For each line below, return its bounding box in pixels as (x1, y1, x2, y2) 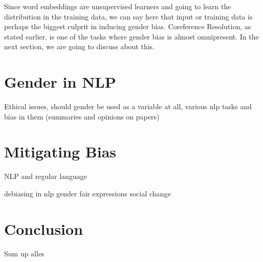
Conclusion (4, 218, 83, 239)
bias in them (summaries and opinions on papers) (4, 111, 160, 122)
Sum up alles (4, 248, 45, 258)
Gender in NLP (4, 71, 116, 92)
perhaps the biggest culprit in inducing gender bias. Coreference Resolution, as (4, 21, 251, 32)
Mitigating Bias (4, 141, 117, 162)
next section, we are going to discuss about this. (4, 41, 155, 52)
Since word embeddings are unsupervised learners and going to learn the (4, 1, 231, 11)
